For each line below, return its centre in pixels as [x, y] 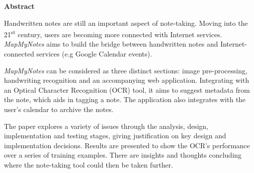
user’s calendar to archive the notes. [59, 109]
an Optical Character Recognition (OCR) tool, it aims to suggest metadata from [127, 89]
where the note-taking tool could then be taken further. [89, 164]
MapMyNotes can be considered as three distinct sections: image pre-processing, [126, 70]
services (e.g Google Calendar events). [94, 54]
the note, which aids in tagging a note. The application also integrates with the [125, 99]
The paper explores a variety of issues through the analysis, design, [106, 126]
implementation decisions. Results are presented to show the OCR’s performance [127, 145]
